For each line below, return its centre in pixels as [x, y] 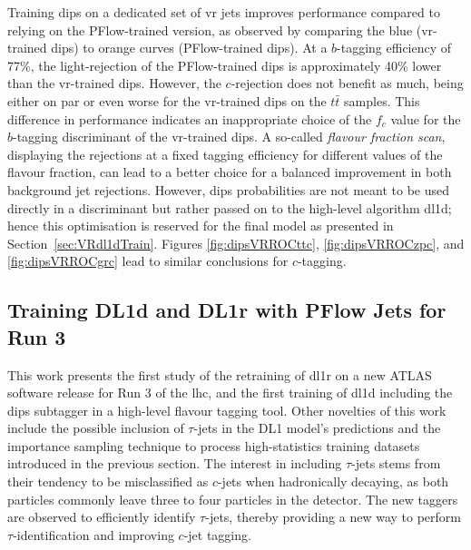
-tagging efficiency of [394, 48]
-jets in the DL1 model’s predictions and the [317, 428]
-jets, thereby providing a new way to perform [334, 517]
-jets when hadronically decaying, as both [333, 481]
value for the [426, 118]
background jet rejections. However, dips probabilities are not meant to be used [229, 189]
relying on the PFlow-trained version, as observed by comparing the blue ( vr [221, 29]
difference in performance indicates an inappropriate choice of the [190, 118]
